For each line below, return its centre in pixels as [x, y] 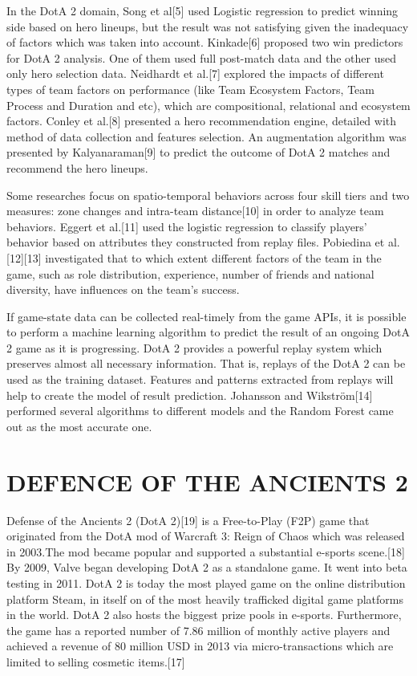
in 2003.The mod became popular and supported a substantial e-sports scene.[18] [206, 551]
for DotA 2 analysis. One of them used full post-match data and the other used [201, 57]
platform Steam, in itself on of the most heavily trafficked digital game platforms [205, 599]
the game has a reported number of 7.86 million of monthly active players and [198, 630]
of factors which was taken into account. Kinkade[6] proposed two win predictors [205, 42]
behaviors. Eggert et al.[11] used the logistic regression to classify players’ [187, 226]
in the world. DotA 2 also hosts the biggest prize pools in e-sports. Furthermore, [204, 615]
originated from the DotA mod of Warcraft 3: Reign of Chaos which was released [206, 536]
